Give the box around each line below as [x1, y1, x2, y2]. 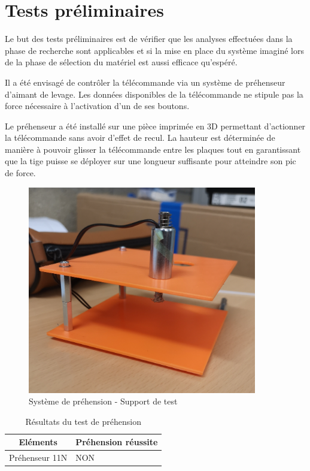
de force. [5, 167, 36, 179]
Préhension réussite [75, 436, 158, 448]
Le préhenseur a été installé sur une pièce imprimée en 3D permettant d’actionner [5, 119, 306, 132]
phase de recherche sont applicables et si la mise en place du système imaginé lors [5, 44, 304, 56]
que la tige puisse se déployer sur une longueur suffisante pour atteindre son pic [5, 155, 296, 167]
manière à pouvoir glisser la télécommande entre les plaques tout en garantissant [5, 143, 301, 155]
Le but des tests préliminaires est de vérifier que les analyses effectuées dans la [5, 32, 293, 45]
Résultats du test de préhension [25, 415, 141, 427]
